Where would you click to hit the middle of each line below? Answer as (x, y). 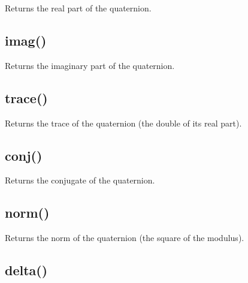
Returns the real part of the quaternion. (78, 8)
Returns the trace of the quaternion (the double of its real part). (123, 123)
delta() (26, 270)
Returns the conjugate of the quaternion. (80, 180)
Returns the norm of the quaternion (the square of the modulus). (125, 238)
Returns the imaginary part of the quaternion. (90, 65)
